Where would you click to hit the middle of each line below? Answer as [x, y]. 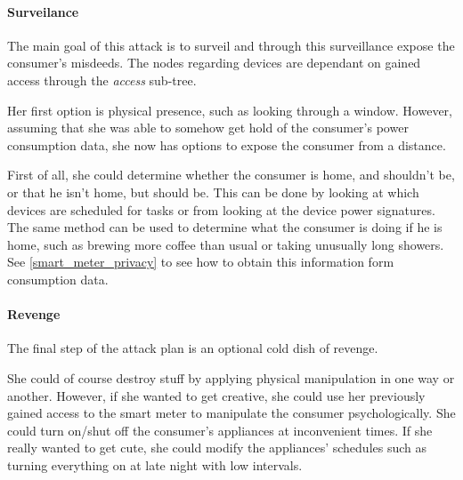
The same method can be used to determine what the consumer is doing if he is [225, 227]
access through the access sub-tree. [102, 80]
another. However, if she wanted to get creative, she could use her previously [216, 395]
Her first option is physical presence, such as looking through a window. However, [230, 110]
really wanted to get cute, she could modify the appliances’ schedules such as [217, 448]
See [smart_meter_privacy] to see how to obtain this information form [201, 262]
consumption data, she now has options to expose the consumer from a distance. [227, 144]
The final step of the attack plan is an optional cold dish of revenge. [193, 348]
